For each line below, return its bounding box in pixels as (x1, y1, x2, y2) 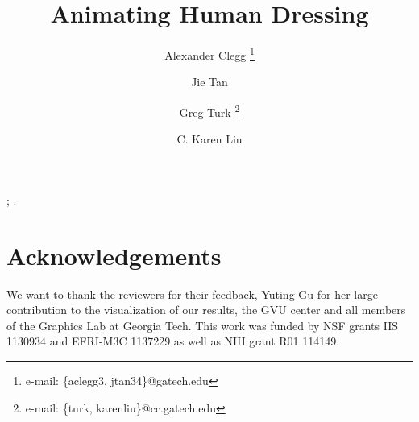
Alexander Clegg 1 (164, 44, 255, 63)
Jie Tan (191, 73, 228, 90)
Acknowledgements (6, 238, 222, 271)
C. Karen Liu (176, 130, 243, 147)
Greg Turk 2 (179, 101, 240, 120)
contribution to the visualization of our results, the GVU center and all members (6, 301, 406, 318)
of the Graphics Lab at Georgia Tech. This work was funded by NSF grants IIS (6, 316, 398, 333)
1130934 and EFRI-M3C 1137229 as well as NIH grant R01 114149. (6, 333, 340, 350)
